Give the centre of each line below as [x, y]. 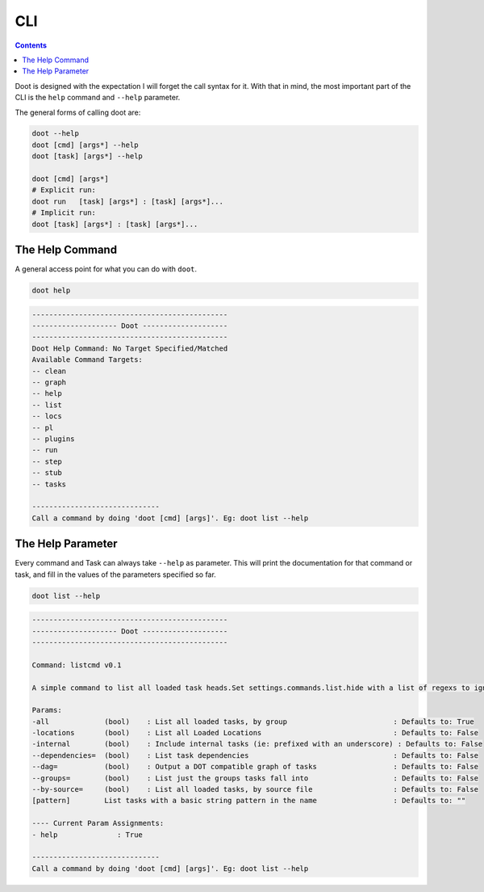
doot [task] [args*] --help [87, 156]
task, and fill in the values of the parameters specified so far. [116, 574]
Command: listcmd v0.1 [77, 665]
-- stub [47, 473]
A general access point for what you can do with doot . [106, 269]
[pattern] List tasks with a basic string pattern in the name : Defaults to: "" [249, 801]
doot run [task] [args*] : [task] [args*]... [127, 201]
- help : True [87, 835]
